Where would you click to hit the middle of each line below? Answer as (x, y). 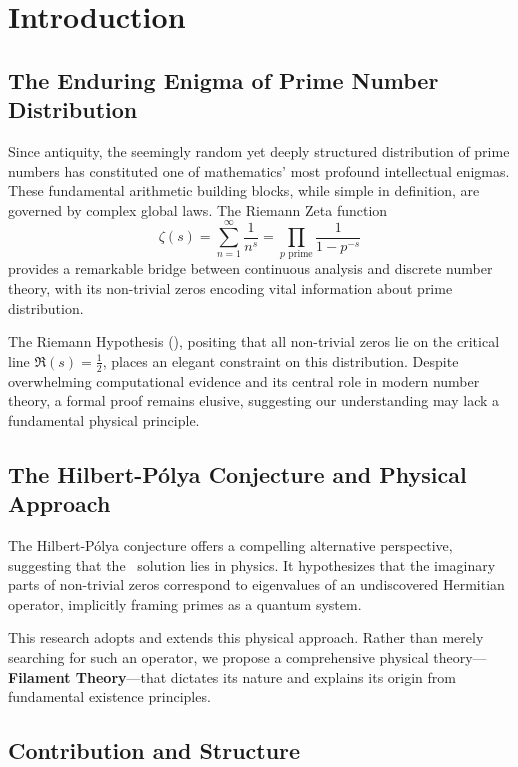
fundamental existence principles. (109, 696)
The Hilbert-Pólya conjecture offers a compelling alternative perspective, (230, 545)
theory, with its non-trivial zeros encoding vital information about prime (230, 288)
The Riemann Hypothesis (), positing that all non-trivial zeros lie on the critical (254, 341)
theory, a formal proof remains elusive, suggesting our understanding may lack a (254, 400)
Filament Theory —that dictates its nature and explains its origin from (232, 676)
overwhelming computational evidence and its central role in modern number (244, 380)
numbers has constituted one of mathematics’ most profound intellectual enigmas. (259, 170)
